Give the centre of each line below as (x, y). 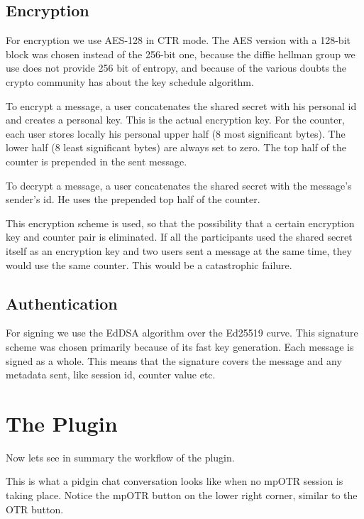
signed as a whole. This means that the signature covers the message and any (174, 360)
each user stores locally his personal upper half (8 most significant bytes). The (176, 133)
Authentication (62, 303)
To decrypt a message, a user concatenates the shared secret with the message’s (179, 185)
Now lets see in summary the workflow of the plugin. (120, 457)
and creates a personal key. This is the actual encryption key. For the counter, (175, 120)
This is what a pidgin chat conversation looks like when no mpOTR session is (175, 481)
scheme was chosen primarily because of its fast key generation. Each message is (180, 346)
